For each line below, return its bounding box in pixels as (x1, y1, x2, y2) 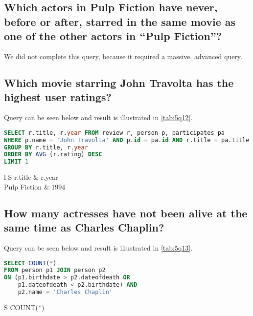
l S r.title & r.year (4, 172, 58, 182)
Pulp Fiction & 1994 (4, 181, 66, 191)
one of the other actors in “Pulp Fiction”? (4, 28, 222, 43)
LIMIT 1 (4, 158, 29, 166)
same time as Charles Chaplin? (4, 220, 164, 235)
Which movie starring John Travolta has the (4, 75, 234, 90)
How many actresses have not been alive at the (4, 205, 248, 220)
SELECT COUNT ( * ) (4, 259, 57, 267)
